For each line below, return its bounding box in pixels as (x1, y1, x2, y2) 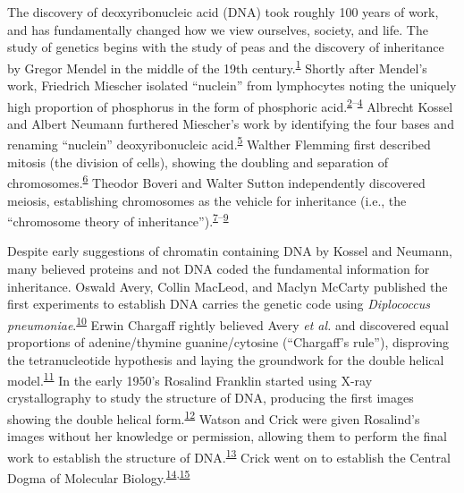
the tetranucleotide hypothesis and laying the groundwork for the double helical (7, 350, 444, 369)
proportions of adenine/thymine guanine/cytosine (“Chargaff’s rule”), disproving (7, 333, 450, 352)
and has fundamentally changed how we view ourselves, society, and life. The (7, 20, 428, 38)
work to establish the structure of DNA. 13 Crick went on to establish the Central (7, 445, 451, 466)
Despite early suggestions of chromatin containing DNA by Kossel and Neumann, (7, 242, 452, 260)
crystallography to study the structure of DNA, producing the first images (7, 388, 414, 407)
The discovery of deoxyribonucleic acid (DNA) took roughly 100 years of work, (7, 3, 439, 21)
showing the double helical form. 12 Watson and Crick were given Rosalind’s (7, 407, 420, 428)
